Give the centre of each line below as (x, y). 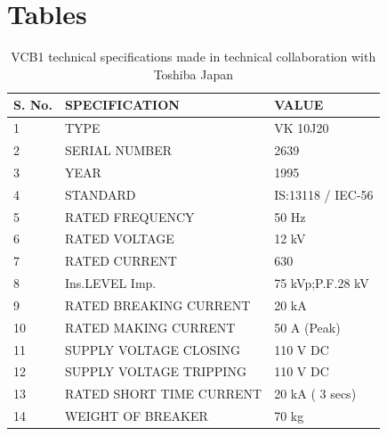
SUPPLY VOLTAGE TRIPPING (155, 371)
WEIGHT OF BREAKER (136, 416)
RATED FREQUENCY (129, 216)
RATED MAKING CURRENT (150, 327)
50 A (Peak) (307, 327)
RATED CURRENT (121, 261)
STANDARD (100, 194)
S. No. (33, 105)
